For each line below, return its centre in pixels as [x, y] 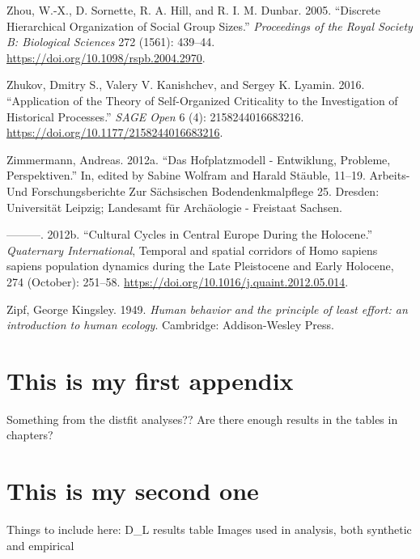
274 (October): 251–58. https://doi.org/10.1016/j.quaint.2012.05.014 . [178, 281]
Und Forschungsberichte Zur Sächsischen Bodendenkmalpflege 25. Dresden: [193, 191]
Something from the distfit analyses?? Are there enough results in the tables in [202, 419]
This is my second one [133, 491]
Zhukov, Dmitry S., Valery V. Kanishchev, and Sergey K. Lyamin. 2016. [186, 85]
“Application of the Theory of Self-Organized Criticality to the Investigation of [202, 100]
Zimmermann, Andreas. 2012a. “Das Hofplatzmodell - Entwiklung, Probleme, [199, 159]
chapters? [30, 435]
